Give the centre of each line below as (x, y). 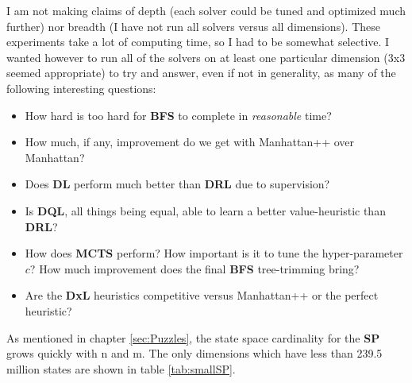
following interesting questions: (81, 88)
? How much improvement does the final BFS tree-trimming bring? (194, 268)
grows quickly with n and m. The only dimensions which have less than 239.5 (194, 353)
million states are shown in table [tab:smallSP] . (121, 368)
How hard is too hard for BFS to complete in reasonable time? (178, 115)
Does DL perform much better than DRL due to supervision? (177, 184)
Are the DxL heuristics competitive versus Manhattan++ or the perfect (202, 295)
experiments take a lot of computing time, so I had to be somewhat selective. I (198, 42)
